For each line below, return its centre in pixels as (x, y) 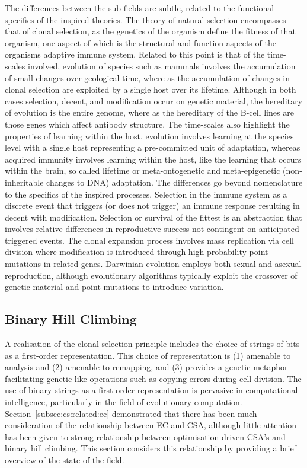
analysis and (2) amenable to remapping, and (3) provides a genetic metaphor (146, 367)
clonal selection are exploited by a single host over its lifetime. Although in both (151, 89)
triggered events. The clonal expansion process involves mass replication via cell (149, 240)
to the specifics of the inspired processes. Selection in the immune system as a (146, 194)
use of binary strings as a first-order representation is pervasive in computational (151, 390)
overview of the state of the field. (65, 459)
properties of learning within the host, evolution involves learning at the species (149, 136)
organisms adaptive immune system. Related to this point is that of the (135, 54)
